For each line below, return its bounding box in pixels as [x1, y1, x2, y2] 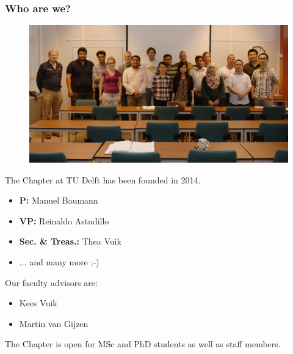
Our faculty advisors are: [5, 276, 98, 289]
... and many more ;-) [19, 256, 99, 268]
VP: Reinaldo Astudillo [19, 214, 109, 227]
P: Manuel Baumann [19, 194, 98, 207]
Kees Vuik [19, 297, 57, 309]
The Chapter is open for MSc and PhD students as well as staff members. [5, 337, 281, 350]
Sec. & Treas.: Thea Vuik [19, 235, 121, 248]
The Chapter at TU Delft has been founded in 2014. [5, 173, 201, 186]
